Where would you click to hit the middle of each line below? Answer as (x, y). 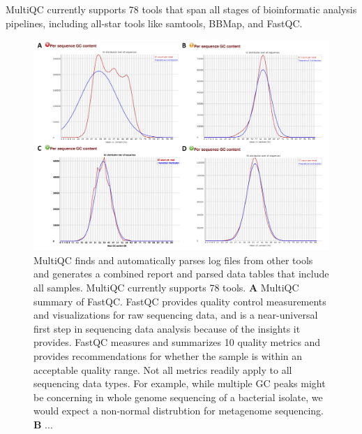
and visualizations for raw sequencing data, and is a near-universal (176, 315)
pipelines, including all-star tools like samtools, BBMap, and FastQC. (154, 23)
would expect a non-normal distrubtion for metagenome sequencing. (179, 411)
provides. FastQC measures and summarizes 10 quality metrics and (177, 342)
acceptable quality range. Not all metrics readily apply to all (163, 369)
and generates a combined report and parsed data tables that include (181, 274)
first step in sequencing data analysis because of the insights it (167, 328)
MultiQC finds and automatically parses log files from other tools (173, 260)
